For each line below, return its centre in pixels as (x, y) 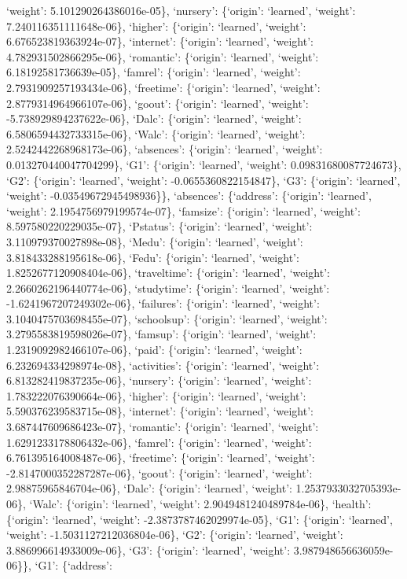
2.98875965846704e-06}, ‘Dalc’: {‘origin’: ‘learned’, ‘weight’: (149, 488)
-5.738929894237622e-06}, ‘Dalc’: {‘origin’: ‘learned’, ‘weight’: (154, 118)
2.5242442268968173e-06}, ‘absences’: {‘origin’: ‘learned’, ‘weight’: (165, 149)
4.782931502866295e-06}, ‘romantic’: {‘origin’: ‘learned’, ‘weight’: (163, 56)
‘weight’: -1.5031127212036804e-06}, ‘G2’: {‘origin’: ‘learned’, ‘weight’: (175, 535)
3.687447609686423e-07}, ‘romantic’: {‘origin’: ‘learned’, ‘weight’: (163, 427)
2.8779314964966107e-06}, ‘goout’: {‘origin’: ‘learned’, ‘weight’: (158, 103)
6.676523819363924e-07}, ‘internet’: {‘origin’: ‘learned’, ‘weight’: (160, 41)
